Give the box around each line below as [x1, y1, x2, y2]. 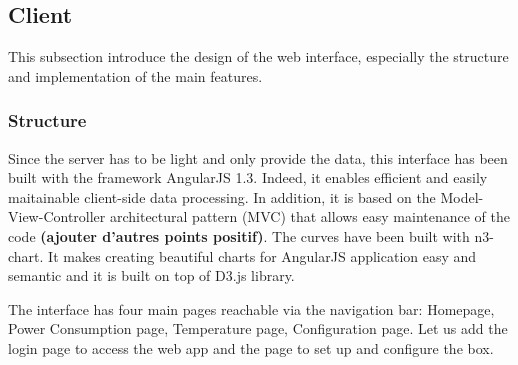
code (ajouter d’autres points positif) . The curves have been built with [8, 225, 470, 246]
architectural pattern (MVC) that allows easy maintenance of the [109, 206, 510, 227]
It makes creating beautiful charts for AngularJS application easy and [48, 245, 477, 266]
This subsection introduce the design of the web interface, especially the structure [8, 46, 509, 67]
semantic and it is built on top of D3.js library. [8, 265, 295, 286]
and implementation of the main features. [8, 65, 263, 86]
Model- [440, 186, 484, 207]
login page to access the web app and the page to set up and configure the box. [8, 337, 494, 358]
